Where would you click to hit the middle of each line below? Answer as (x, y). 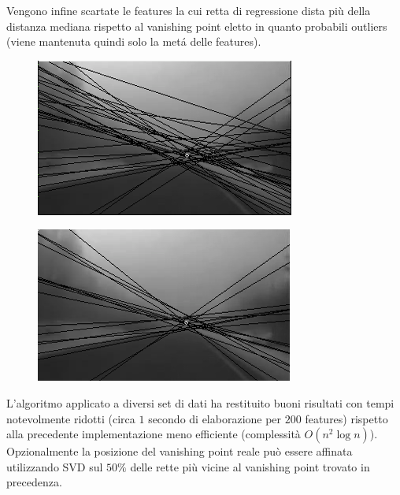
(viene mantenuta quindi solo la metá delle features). (134, 41)
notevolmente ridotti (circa (71, 418)
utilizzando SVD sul (55, 466)
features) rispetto (346, 418)
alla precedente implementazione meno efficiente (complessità (154, 434)
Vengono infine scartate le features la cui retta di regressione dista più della (189, 10)
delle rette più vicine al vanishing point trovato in (250, 466)
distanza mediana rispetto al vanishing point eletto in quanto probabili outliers (197, 26)
